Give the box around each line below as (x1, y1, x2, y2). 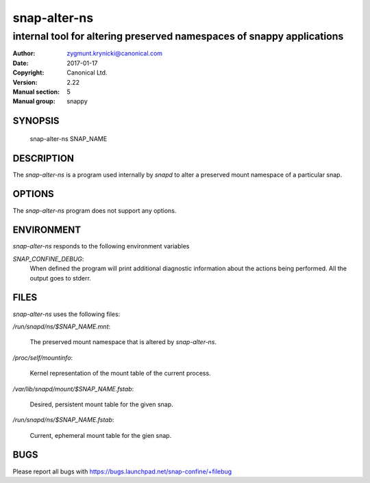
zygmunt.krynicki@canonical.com (66, 49, 163, 57)
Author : (12, 49, 36, 57)
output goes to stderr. (29, 274, 92, 282)
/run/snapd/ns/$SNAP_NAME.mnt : (12, 322, 111, 330)
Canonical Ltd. (66, 68, 108, 77)
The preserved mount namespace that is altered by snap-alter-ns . (29, 338, 217, 346)
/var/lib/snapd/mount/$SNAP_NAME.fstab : (12, 384, 134, 393)
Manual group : (12, 97, 56, 105)
